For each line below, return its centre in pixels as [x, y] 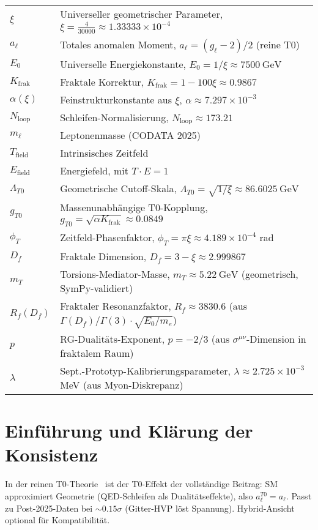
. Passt [299, 495]
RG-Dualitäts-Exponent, [113, 339]
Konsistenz [52, 454]
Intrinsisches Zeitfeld [104, 153]
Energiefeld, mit [94, 171]
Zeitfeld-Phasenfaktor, [107, 237]
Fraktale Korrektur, [102, 81]
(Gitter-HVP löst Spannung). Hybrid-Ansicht [210, 508]
